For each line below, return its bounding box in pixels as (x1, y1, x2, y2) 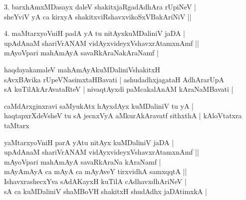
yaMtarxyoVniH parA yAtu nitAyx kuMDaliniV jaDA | (4, 137, 174, 147)
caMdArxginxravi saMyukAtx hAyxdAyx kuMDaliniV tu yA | (4, 100, 194, 111)
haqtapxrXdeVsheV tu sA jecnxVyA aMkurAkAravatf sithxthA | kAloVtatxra (4, 110, 242, 121)
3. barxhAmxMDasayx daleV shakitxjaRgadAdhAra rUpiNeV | (4, 1, 196, 11)
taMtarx (4, 120, 29, 130)
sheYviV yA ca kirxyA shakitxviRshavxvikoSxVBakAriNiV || (4, 11, 192, 21)
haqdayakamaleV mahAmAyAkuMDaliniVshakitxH (4, 64, 160, 74)
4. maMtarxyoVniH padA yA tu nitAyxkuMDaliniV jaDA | (4, 28, 185, 38)
